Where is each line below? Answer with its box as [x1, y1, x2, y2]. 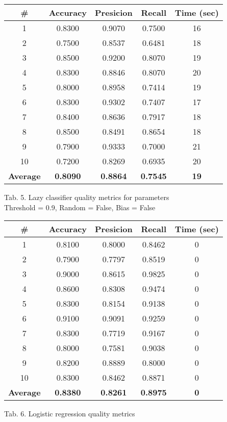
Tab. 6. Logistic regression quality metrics [4, 408, 135, 419]
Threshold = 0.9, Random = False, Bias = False [4, 202, 156, 212]
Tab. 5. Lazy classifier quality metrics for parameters [4, 192, 169, 202]
